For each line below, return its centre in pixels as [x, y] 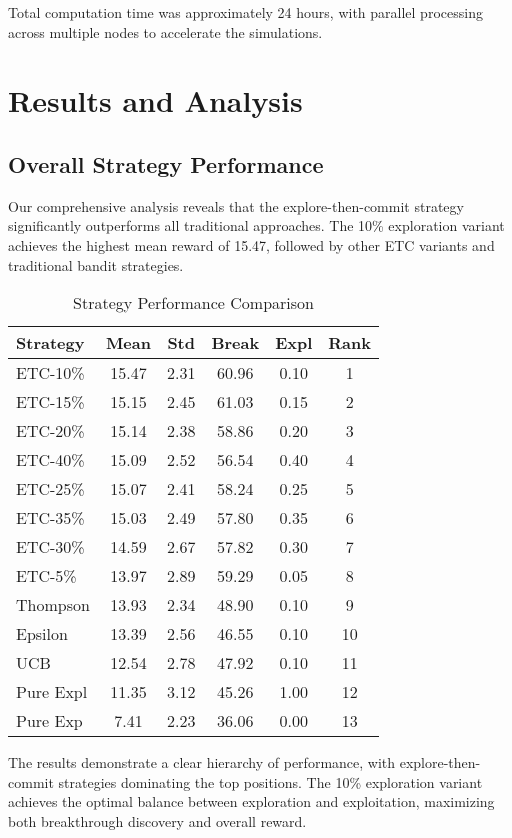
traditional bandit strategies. [96, 264]
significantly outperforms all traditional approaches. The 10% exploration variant [256, 225]
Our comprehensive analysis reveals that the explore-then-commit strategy [236, 205]
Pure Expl [52, 692]
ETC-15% [50, 402]
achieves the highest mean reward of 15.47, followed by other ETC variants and [251, 244]
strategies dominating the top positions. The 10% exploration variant [270, 781]
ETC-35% [50, 518]
